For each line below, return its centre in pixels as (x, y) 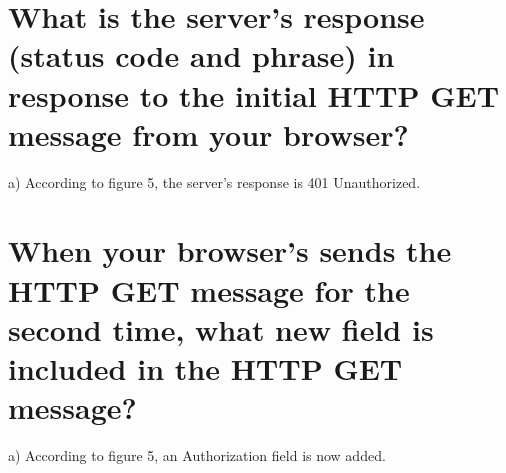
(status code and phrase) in (201, 55)
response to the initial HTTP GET (254, 94)
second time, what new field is (221, 328)
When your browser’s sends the (230, 250)
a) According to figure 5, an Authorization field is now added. (197, 455)
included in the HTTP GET (205, 368)
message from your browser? (208, 133)
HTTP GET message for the (209, 289)
